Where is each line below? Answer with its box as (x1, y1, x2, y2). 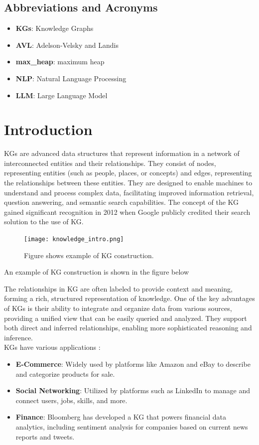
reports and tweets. (15, 431, 75, 442)
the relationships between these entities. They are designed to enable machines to (4, 177, 253, 188)
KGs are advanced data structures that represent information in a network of (4, 148, 240, 158)
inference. (4, 332, 33, 342)
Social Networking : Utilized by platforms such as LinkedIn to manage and (15, 385, 251, 396)
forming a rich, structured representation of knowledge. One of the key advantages (4, 293, 255, 303)
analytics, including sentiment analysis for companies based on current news (15, 422, 248, 432)
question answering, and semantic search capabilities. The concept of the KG (4, 197, 239, 207)
